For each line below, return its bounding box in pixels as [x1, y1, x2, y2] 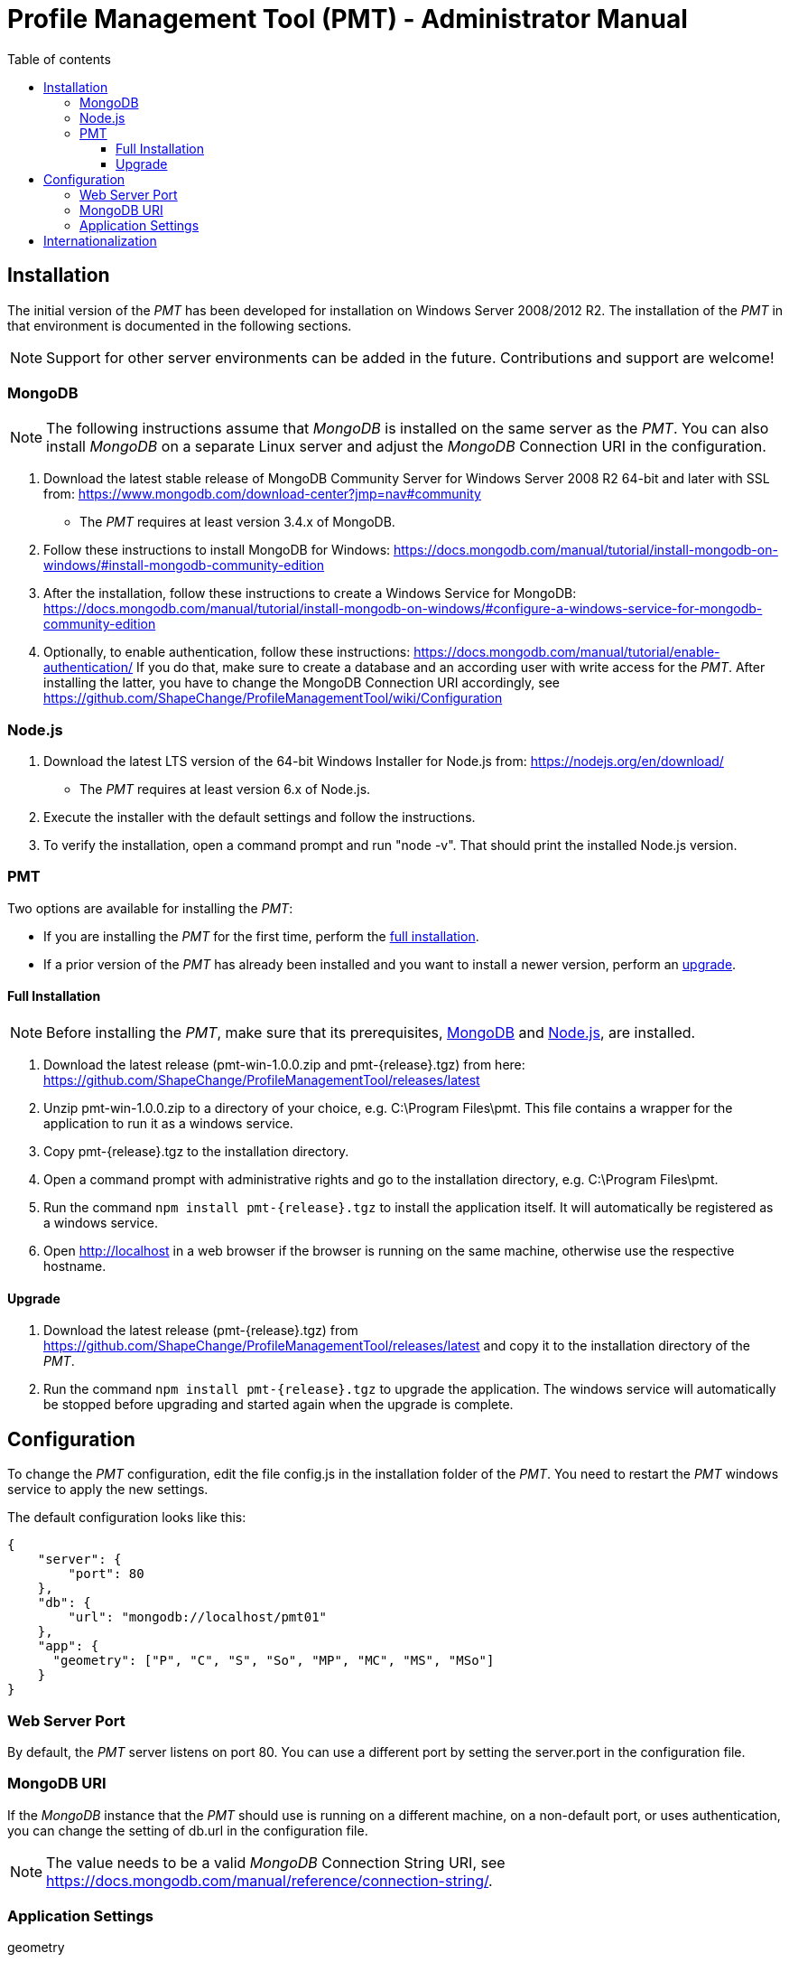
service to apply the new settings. [7, 1481, 209, 1498]
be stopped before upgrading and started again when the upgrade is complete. [43, 1397, 514, 1413]
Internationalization [43, 232, 157, 248]
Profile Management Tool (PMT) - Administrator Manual [7, 4, 688, 34]
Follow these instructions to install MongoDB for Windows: [43, 542, 391, 558]
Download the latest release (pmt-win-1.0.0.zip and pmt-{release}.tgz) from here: [43, 1057, 525, 1073]
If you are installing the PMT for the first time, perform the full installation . [43, 928, 479, 944]
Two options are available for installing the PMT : [7, 900, 293, 916]
